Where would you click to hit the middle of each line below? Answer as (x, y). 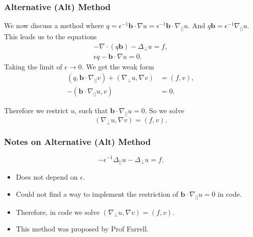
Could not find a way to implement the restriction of (97, 193)
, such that (91, 110)
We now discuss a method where (54, 25)
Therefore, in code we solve (58, 212)
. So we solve (165, 110)
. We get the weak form (118, 66)
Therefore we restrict (36, 110)
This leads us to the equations (51, 36)
